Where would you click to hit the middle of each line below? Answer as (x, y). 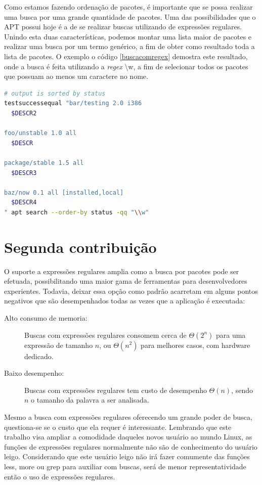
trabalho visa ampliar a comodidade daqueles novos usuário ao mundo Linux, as (128, 437)
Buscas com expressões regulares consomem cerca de (105, 335)
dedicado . (39, 356)
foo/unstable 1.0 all (40, 133)
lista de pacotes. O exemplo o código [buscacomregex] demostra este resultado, (126, 56)
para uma (231, 335)
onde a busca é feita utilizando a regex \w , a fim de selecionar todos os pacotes (126, 66)
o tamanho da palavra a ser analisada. (90, 400)
